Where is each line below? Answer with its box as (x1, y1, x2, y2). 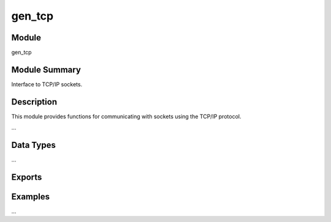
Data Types (11, 140, 56, 150)
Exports (11, 172, 42, 182)
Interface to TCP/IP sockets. (11, 80, 83, 88)
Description (11, 97, 58, 107)
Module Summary (11, 64, 81, 75)
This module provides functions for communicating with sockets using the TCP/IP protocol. (11, 113, 242, 120)
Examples (11, 191, 50, 202)
